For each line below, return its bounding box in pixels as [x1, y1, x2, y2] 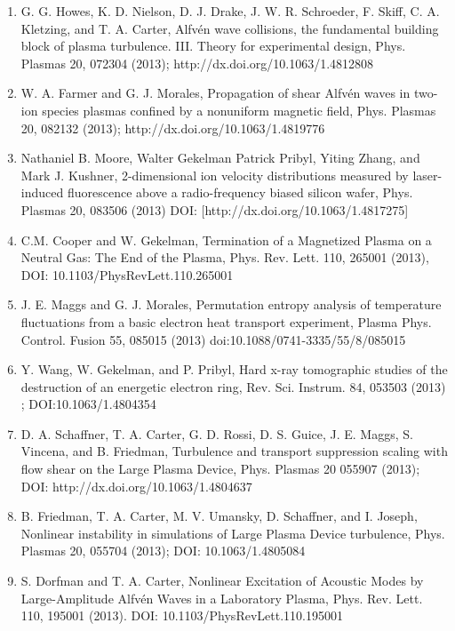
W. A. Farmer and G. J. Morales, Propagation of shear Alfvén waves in [20, 84, 411, 102]
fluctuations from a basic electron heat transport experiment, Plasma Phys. [20, 312, 432, 331]
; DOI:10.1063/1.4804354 [20, 395, 156, 413]
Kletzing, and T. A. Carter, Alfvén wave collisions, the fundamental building [20, 19, 439, 37]
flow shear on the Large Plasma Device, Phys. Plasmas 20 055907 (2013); [20, 459, 420, 478]
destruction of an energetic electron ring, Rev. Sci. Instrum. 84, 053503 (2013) [20, 377, 446, 395]
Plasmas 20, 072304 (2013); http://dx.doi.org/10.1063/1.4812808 [20, 53, 374, 72]
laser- [412, 165, 443, 184]
